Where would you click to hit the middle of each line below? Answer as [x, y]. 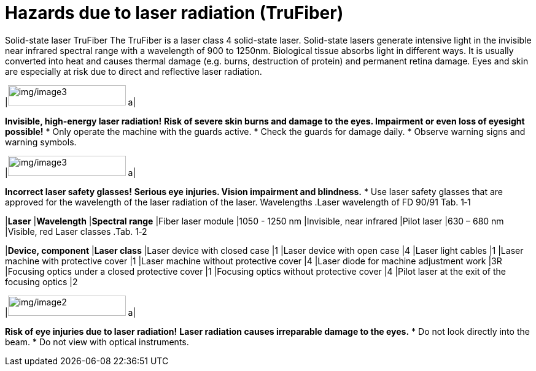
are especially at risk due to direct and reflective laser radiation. [134, 71]
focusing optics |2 [41, 281]
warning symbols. [41, 142]
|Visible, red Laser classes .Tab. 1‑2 [76, 231]
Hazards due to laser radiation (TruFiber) [174, 13]
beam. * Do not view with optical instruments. [97, 342]
